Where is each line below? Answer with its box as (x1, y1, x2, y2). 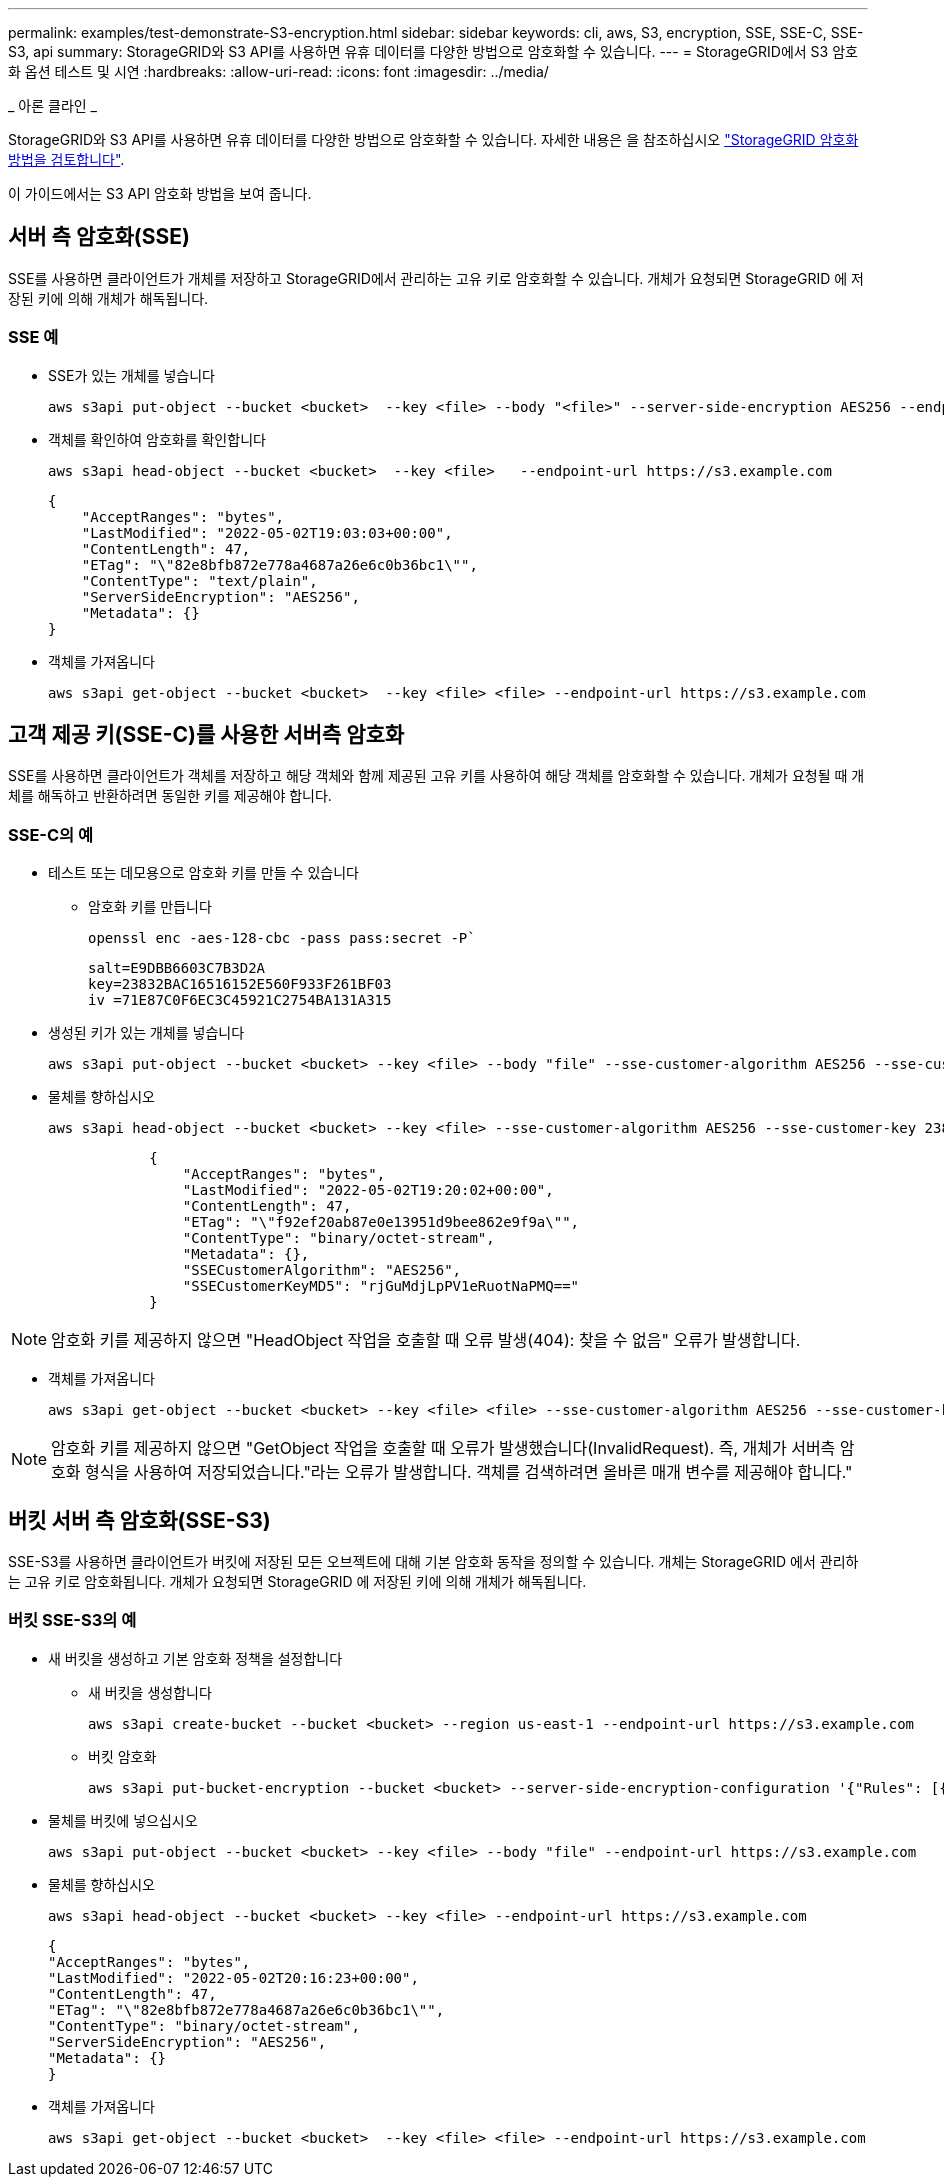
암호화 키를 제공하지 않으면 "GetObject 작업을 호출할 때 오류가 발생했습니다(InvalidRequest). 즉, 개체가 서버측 (51, 1438, 836, 1459)
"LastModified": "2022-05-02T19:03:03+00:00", (81, 524, 453, 541)
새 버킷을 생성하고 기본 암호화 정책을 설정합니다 (48, 1649, 343, 1667)
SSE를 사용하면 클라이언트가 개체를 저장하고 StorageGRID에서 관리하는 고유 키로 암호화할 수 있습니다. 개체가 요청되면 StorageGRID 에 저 (8, 269, 864, 287)
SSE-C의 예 (8, 824, 94, 845)
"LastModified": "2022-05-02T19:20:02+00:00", (182, 1182, 554, 1199)
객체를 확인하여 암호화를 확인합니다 (48, 430, 266, 448)
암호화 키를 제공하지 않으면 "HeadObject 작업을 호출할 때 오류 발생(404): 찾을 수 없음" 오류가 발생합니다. (51, 1330, 801, 1351)
